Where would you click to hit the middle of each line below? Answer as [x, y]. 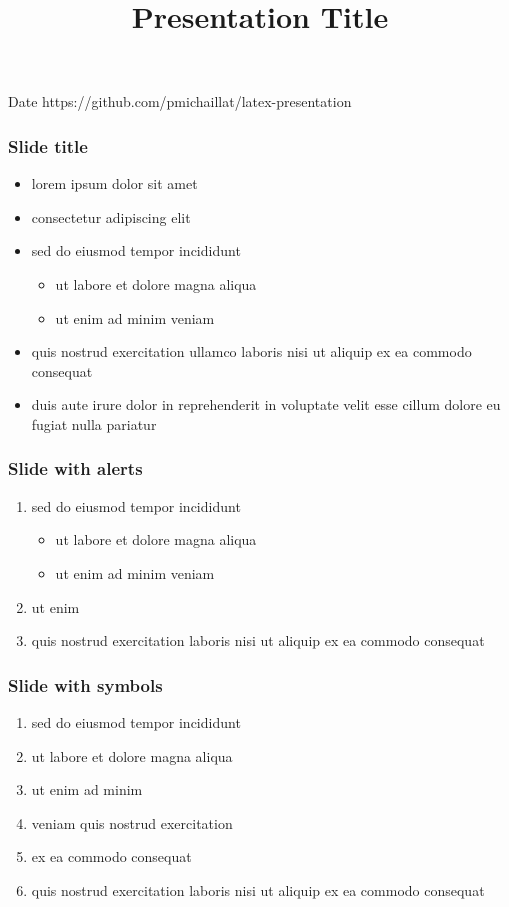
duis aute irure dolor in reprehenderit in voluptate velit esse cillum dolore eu [266, 404]
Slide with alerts [75, 468]
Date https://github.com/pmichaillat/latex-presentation [180, 101]
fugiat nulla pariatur [94, 423]
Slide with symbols [85, 684]
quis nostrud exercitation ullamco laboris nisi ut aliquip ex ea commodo [251, 351]
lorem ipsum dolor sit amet [114, 183]
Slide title [48, 145]
